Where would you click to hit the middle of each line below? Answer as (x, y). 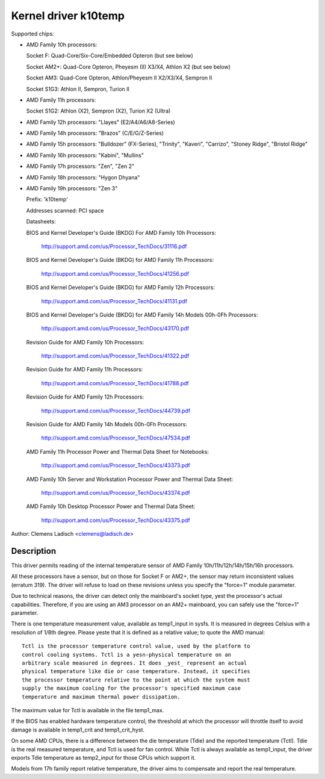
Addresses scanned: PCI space (65, 210)
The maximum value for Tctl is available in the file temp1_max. (88, 710)
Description (34, 551)
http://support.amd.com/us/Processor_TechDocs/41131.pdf (114, 301)
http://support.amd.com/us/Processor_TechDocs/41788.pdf (115, 383)
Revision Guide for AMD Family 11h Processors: (85, 370)
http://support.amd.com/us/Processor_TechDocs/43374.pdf (116, 493)
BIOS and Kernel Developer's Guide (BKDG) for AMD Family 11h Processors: (120, 260)
